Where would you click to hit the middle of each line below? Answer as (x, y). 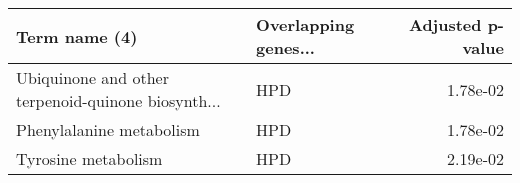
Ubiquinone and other (92, 77)
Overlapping (305, 24)
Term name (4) (77, 36)
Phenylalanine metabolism (108, 129)
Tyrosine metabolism (89, 158)
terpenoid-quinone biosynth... (118, 100)
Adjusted (445, 24)
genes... (285, 47)
